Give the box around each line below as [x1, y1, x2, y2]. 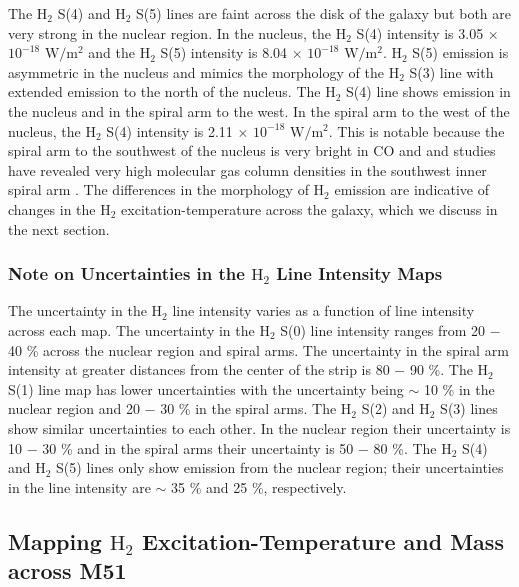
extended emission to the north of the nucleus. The [8, 81, 321, 102]
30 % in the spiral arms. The [160, 398, 337, 419]
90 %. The [409, 359, 473, 380]
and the [88, 42, 135, 63]
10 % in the [423, 378, 495, 399]
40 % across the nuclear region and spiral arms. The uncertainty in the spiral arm [8, 339, 509, 360]
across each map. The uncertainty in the [8, 319, 255, 340]
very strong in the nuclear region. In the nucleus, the [8, 22, 332, 43]
